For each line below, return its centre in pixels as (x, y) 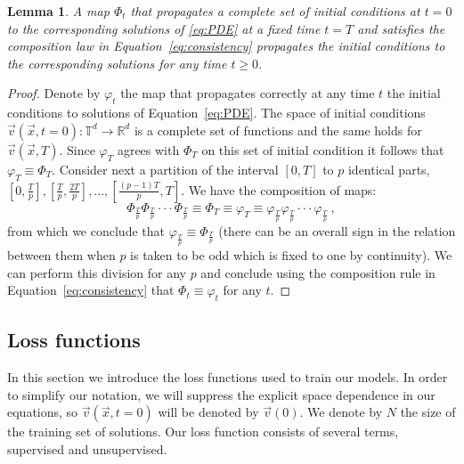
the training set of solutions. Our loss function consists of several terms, (203, 431)
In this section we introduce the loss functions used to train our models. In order (228, 377)
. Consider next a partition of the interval (165, 169)
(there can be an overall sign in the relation (337, 230)
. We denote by (341, 412)
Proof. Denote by (54, 93)
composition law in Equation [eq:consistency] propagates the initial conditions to (226, 46)
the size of (428, 412)
